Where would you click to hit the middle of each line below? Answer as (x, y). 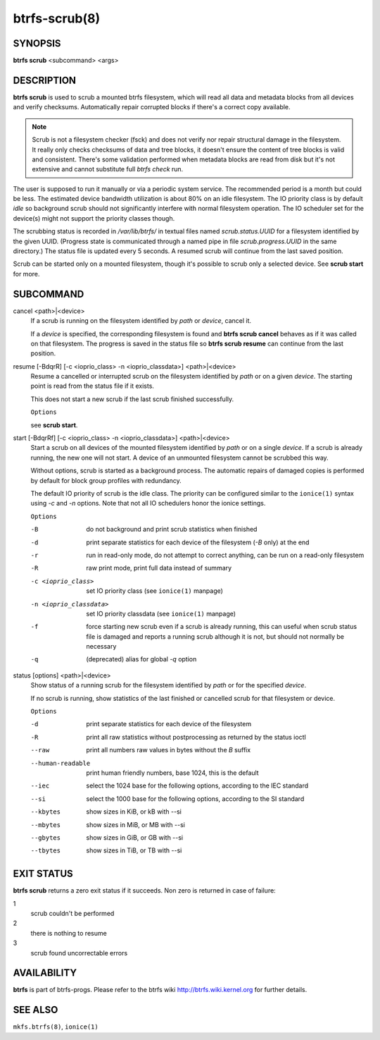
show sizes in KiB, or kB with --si (134, 812)
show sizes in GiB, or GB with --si (135, 837)
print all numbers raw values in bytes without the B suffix (169, 750)
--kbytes (46, 812)
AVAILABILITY (45, 973)
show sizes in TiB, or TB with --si (134, 850)
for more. (26, 274)
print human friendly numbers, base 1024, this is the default (173, 773)
